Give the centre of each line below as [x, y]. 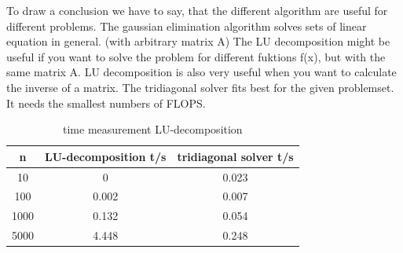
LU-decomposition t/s [106, 156]
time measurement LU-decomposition [153, 129]
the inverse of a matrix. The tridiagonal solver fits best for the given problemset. [200, 87]
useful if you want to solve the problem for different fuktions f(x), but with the [196, 56]
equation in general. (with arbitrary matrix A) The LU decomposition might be [198, 41]
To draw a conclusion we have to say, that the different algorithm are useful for [197, 10]
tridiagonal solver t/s [235, 156]
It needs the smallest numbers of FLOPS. [106, 103]
